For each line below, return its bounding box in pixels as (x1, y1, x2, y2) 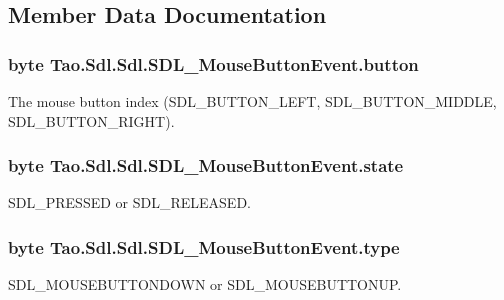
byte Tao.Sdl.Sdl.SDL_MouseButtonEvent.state (8, 153, 404, 178)
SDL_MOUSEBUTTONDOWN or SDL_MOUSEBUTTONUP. (8, 274, 402, 295)
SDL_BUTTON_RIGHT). (8, 110, 175, 131)
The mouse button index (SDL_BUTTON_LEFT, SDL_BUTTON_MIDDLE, (8, 91, 497, 111)
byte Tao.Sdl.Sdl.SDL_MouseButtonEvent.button (8, 51, 419, 76)
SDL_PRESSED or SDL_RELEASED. (8, 192, 251, 213)
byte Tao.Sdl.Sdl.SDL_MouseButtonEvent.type (8, 234, 400, 259)
